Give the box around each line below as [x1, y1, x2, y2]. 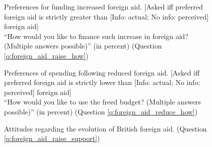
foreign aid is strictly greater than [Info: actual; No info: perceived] [4, 11, 209, 21]
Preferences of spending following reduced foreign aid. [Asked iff [4, 67, 200, 77]
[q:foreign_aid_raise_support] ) [4, 133, 100, 143]
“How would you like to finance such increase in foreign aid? [4, 30, 188, 41]
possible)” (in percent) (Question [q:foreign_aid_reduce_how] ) [4, 106, 197, 116]
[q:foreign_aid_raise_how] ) [4, 50, 88, 60]
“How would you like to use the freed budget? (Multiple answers [4, 96, 201, 107]
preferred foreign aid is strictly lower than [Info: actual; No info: [4, 77, 200, 87]
